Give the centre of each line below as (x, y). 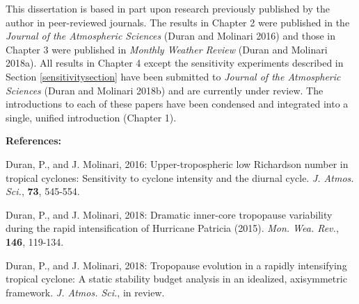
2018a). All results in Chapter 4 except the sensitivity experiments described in (175, 63)
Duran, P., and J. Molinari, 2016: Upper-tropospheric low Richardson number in (177, 163)
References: (34, 141)
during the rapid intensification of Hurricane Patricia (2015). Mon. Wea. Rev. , (172, 228)
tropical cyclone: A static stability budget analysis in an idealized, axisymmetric (176, 279)
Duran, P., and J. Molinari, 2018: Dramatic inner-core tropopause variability (169, 214)
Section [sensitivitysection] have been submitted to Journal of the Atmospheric (173, 76)
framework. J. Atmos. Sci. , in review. (85, 292)
